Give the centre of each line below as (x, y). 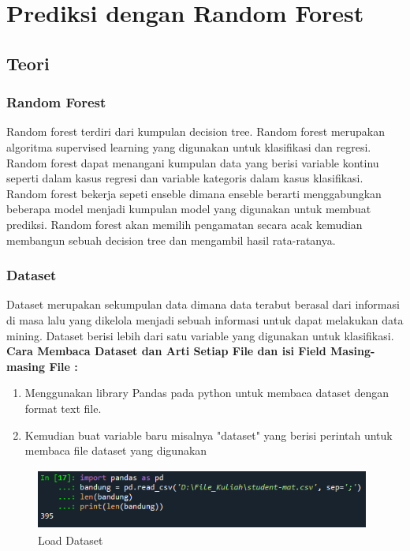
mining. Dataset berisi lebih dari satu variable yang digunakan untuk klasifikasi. (200, 335)
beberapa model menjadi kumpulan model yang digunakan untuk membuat (189, 209)
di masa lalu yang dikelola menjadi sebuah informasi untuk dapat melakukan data (205, 319)
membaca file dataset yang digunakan (116, 450)
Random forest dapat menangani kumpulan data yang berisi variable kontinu (193, 162)
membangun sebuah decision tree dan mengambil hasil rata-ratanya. (171, 240)
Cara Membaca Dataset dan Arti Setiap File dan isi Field (166, 351)
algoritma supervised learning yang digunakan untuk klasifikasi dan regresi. (189, 146)
